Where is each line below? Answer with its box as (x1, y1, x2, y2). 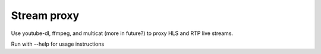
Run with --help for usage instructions (11, 40, 105, 47)
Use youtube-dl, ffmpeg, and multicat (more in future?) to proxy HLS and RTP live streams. (11, 30, 234, 37)
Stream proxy (11, 9, 80, 22)
